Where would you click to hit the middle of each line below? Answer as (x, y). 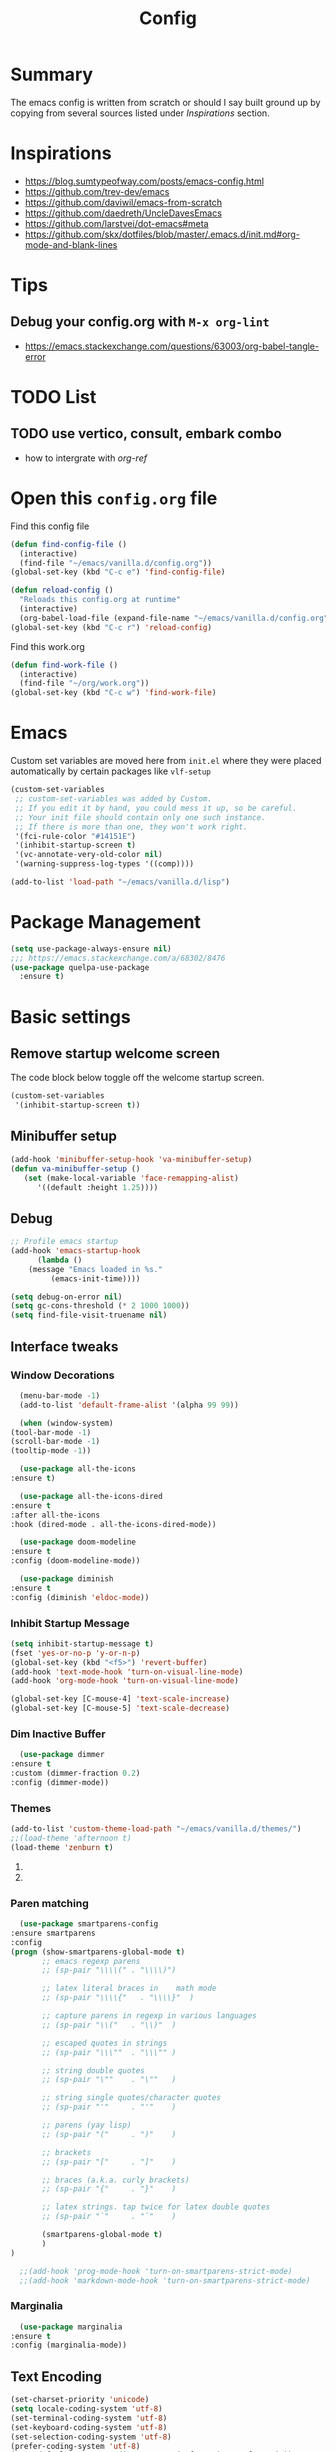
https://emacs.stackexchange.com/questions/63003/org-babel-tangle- (172, 346)
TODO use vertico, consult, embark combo (146, 433)
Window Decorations (62, 1375)
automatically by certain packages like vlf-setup (111, 771)
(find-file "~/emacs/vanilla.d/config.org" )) (116, 563)
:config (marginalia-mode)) (69, 2345)
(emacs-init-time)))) (95, 1278)
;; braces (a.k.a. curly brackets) (115, 2180)
